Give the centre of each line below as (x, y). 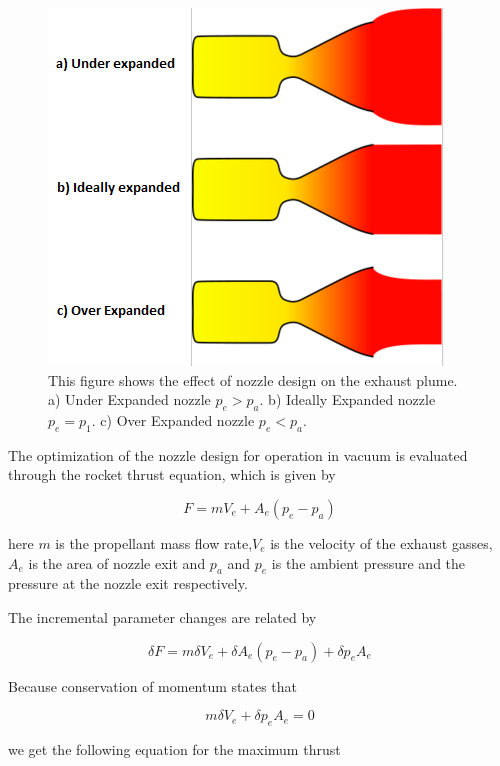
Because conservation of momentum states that (153, 685)
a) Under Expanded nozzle (129, 399)
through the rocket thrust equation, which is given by (172, 474)
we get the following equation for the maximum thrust (174, 748)
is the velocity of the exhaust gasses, (381, 542)
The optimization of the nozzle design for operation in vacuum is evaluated (238, 454)
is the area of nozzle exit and (117, 562)
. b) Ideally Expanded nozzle (347, 399)
